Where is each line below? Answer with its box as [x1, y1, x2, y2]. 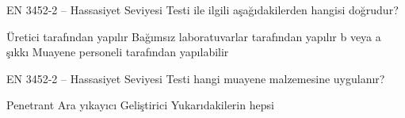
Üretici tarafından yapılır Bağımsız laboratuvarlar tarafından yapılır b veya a [6, 28, 381, 44]
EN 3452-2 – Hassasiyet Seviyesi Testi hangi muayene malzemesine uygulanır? [6, 70, 385, 86]
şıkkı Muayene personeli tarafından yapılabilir [6, 44, 229, 60]
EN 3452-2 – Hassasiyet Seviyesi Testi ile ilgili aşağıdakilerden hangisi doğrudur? [6, 2, 399, 17]
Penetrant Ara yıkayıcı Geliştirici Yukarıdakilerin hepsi [6, 97, 274, 113]
